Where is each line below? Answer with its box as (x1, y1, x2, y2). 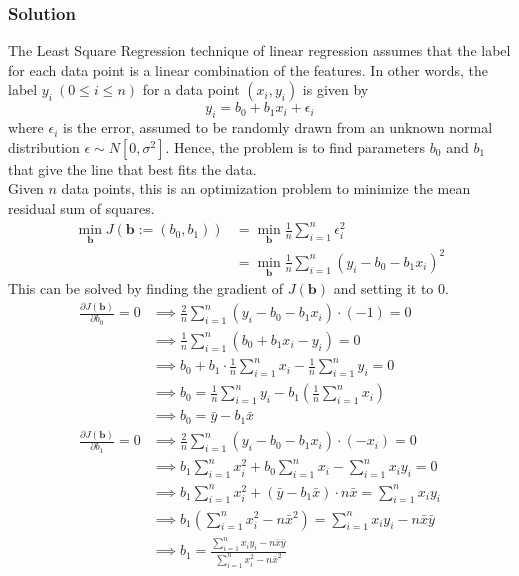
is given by (302, 79, 369, 100)
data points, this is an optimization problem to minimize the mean (61, 178, 471, 199)
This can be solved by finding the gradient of (8, 278, 284, 299)
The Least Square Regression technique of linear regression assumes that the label (8, 40, 511, 61)
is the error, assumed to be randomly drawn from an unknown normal (63, 117, 493, 138)
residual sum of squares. (8, 197, 155, 218)
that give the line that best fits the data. (8, 158, 257, 179)
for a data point (142, 79, 240, 100)
